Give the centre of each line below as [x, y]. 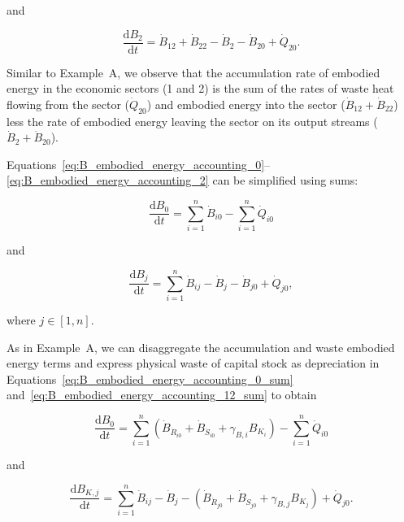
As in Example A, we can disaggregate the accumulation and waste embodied [201, 347]
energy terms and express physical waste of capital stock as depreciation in [193, 363]
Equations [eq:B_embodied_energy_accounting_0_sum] [150, 378]
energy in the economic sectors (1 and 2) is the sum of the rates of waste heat [200, 88]
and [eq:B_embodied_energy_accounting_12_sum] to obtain [162, 395]
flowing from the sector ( [68, 104]
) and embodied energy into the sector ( [246, 104]
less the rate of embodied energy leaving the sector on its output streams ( [192, 121]
